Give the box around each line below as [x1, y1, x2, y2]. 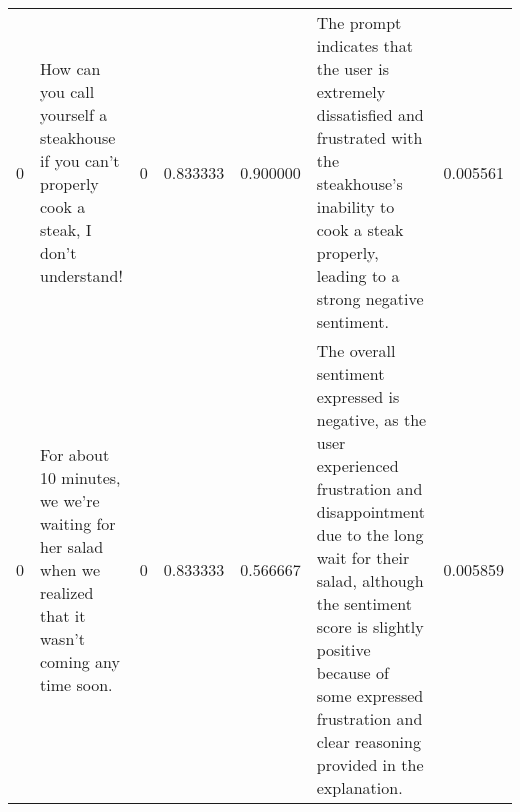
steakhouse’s [316, 172, 403, 195]
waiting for [40, 511, 116, 535]
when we [40, 557, 100, 581]
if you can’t [40, 149, 120, 172]
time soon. [40, 672, 113, 696]
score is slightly [316, 615, 424, 638]
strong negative [316, 287, 424, 310]
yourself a [40, 103, 108, 126]
